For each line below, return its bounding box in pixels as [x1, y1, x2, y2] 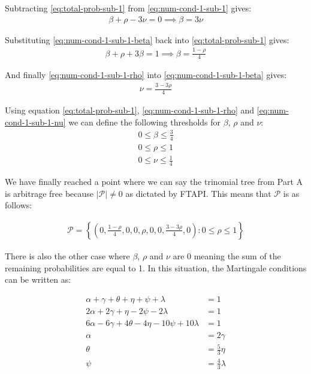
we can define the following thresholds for [68, 115, 221, 128]
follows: [5, 199, 32, 211]
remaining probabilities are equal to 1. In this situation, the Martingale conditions [5, 261, 307, 274]
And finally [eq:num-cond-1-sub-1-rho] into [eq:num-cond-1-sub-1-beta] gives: [5, 68, 287, 81]
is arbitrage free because [5, 187, 94, 199]
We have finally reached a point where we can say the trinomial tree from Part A [5, 175, 303, 188]
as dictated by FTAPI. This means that [125, 187, 271, 199]
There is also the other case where [5, 249, 130, 262]
